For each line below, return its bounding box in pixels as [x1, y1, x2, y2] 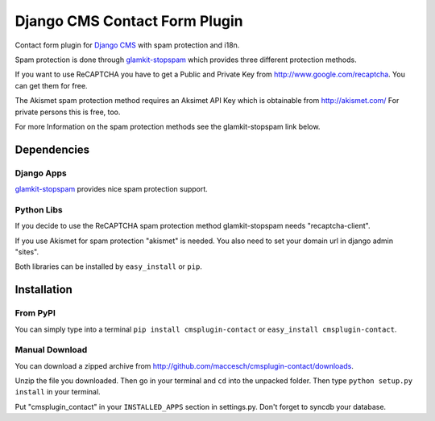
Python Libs [14, 204, 64, 215]
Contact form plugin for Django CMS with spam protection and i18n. [14, 40, 240, 50]
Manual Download [14, 345, 88, 356]
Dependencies [14, 142, 90, 156]
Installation [14, 283, 72, 297]
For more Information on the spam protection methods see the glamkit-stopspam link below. [14, 122, 321, 131]
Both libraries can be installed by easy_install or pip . [14, 262, 203, 271]
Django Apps [14, 167, 68, 179]
